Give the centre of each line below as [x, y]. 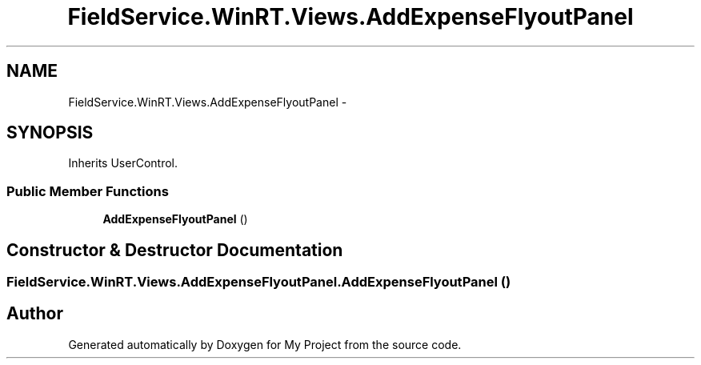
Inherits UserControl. [123, 163]
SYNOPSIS [50, 133]
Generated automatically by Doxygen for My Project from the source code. [265, 344]
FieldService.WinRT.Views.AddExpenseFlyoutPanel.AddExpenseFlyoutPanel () [259, 282]
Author [35, 314]
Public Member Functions [88, 191]
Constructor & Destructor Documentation [175, 250]
